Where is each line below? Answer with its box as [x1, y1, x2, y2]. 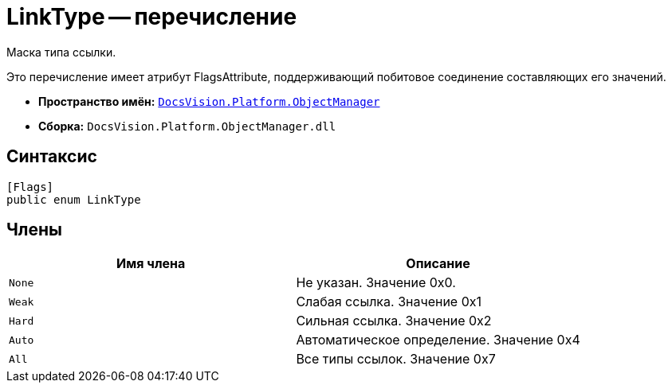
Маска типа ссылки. [6, 45, 116, 59]
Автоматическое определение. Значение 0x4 [296, 332, 580, 348]
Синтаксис [6, 146, 97, 167]
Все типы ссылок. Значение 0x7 [296, 351, 496, 368]
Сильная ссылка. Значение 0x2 [296, 313, 492, 329]
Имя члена [116, 255, 186, 272]
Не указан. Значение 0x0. [296, 274, 456, 291]
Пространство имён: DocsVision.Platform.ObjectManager [38, 94, 380, 108]
